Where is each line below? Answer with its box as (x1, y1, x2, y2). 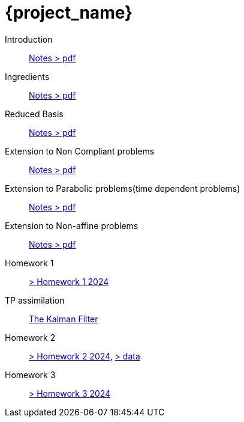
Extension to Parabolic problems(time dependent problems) (5, 183, 240, 194)
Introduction (5, 34, 53, 44)
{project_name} (5, 2, 133, 23)
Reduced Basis (5, 108, 64, 119)
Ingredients (5, 71, 50, 82)
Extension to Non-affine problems (5, 220, 138, 231)
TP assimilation (5, 295, 65, 305)
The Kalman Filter (29, 313, 98, 324)
